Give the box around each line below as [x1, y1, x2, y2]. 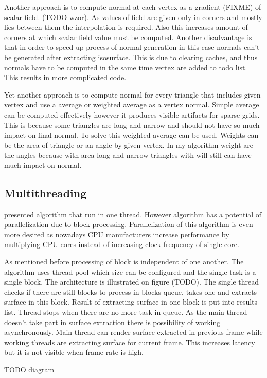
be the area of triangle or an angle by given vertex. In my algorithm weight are [4, 139, 253, 150]
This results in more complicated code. [4, 72, 127, 83]
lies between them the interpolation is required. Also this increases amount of [4, 22, 248, 32]
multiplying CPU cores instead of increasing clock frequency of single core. [4, 239, 239, 250]
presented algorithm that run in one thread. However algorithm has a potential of [4, 209, 262, 219]
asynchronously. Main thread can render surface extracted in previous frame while [4, 327, 263, 337]
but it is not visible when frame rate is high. [4, 347, 144, 357]
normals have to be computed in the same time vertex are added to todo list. [4, 62, 247, 72]
